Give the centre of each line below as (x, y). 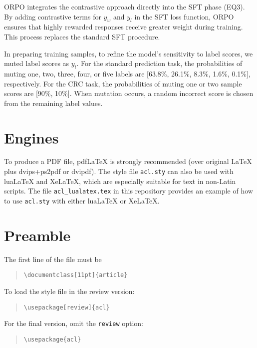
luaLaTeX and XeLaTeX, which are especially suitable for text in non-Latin (120, 181)
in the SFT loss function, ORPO (184, 16)
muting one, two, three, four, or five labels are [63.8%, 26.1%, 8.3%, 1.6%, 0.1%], (127, 73)
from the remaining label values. (53, 103)
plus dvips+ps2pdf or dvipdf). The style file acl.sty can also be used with (119, 171)
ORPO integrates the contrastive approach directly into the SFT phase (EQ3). (125, 6)
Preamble (37, 235)
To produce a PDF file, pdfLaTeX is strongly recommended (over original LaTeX (128, 161)
